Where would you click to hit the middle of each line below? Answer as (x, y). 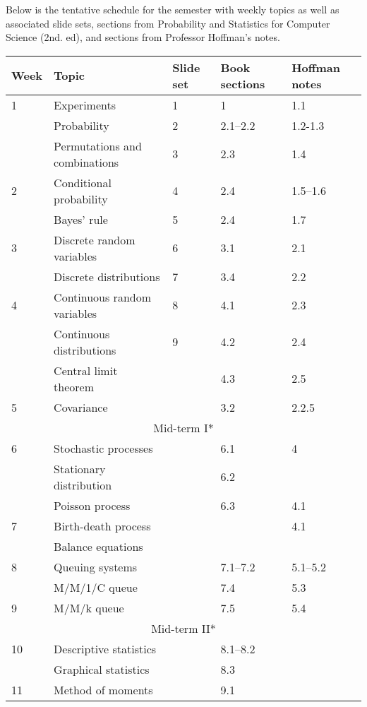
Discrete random (95, 239)
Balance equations (98, 546)
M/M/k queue (89, 607)
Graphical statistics (102, 669)
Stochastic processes (103, 448)
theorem (74, 386)
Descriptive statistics (105, 648)
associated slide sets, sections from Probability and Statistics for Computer (168, 23)
